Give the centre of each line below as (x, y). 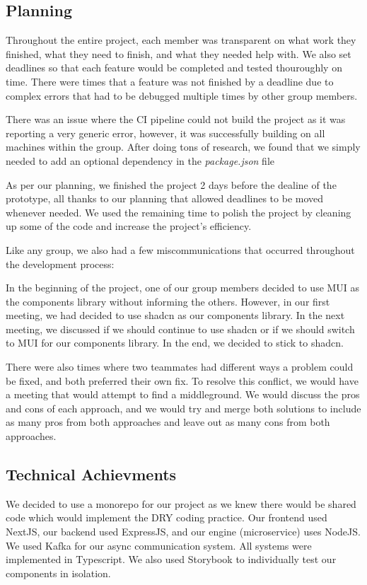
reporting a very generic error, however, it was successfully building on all (165, 133)
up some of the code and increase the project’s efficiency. (129, 226)
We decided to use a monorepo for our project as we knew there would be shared (181, 503)
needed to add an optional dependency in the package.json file (140, 160)
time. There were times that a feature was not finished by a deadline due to (170, 81)
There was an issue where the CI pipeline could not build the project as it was (176, 119)
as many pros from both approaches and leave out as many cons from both (168, 422)
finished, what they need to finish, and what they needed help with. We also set (179, 53)
